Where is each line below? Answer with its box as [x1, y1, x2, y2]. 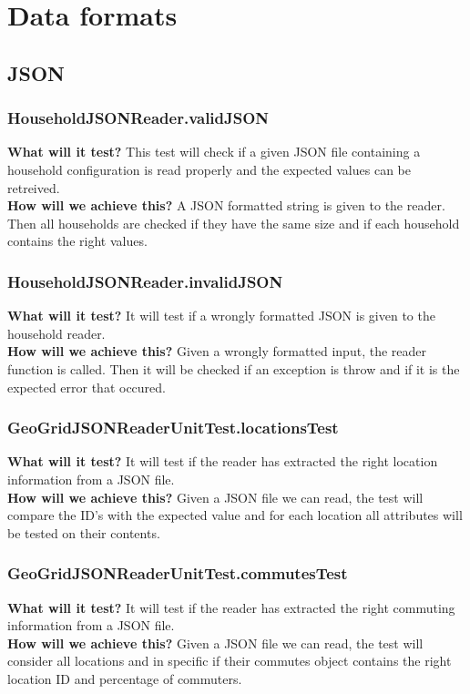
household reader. [7, 323, 106, 342]
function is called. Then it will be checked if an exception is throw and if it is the [7, 359, 460, 378]
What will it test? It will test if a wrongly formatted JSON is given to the [7, 306, 435, 325]
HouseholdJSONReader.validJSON [7, 107, 270, 129]
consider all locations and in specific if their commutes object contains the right [7, 651, 452, 670]
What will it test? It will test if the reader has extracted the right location [7, 452, 438, 471]
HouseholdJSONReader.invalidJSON [7, 270, 283, 292]
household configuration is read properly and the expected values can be [7, 159, 411, 179]
